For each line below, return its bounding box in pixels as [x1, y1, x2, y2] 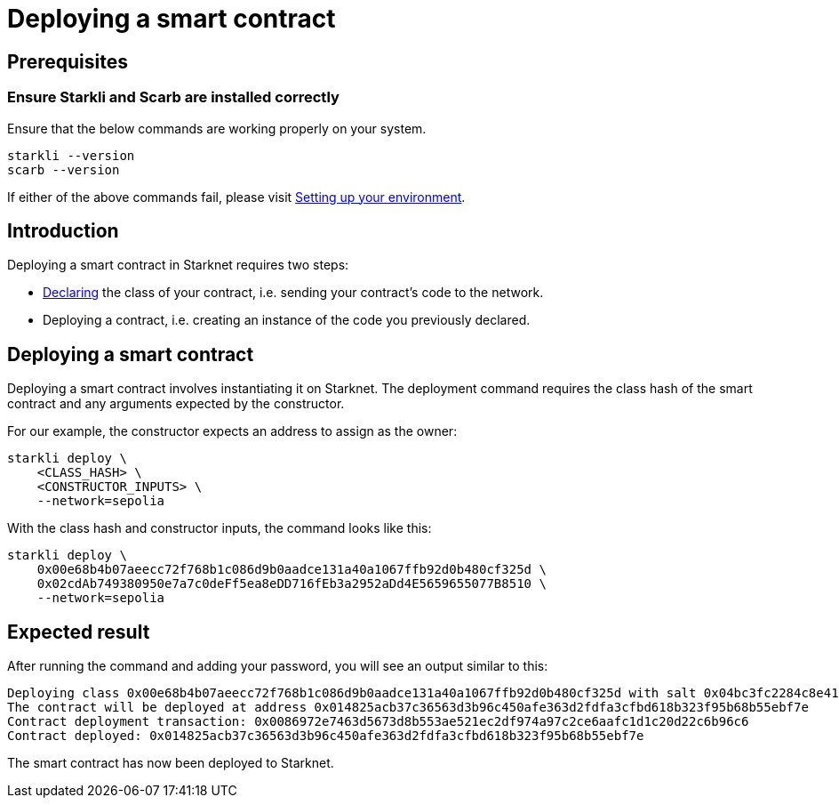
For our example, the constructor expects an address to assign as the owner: [7, 423, 458, 439]
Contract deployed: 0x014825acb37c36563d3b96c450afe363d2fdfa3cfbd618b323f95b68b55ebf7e [7, 729, 644, 744]
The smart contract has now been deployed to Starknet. [7, 755, 334, 771]
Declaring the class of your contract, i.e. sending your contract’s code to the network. [43, 285, 544, 301]
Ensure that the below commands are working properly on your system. [7, 120, 427, 136]
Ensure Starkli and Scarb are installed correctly [7, 88, 340, 107]
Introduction [7, 219, 119, 242]
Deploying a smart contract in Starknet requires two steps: [7, 257, 349, 273]
